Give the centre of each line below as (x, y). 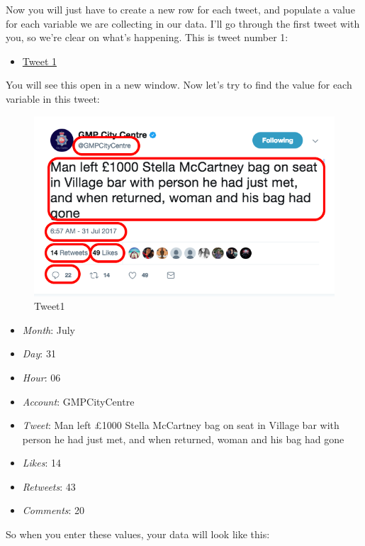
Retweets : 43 (49, 486)
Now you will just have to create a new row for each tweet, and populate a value (180, 9)
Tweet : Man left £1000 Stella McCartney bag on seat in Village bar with (181, 425)
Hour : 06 (41, 377)
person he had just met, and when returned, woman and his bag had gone (183, 439)
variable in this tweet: (53, 98)
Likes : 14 (42, 463)
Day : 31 (39, 353)
